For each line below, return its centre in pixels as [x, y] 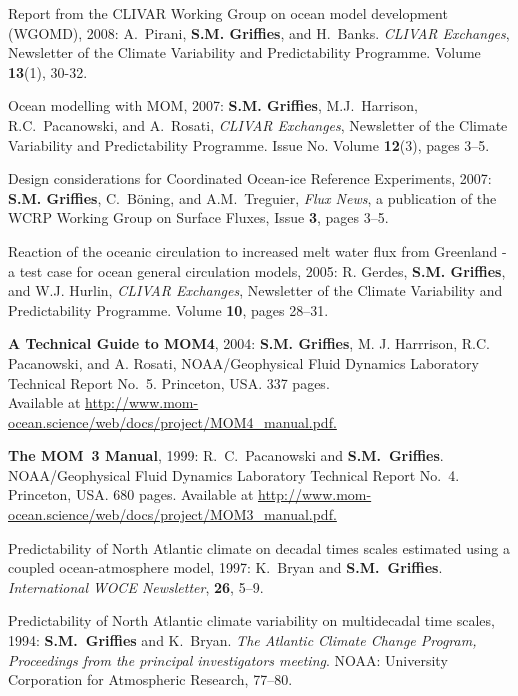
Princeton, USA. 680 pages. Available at [131, 494]
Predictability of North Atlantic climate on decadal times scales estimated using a [259, 547]
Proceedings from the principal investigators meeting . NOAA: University [228, 659]
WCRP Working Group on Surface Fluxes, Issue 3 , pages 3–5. [198, 217]
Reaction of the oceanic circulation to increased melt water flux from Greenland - [257, 250]
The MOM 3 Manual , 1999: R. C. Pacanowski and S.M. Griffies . [226, 455]
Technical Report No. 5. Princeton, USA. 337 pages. [169, 382]
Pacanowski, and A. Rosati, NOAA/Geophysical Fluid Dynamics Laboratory [243, 362]
